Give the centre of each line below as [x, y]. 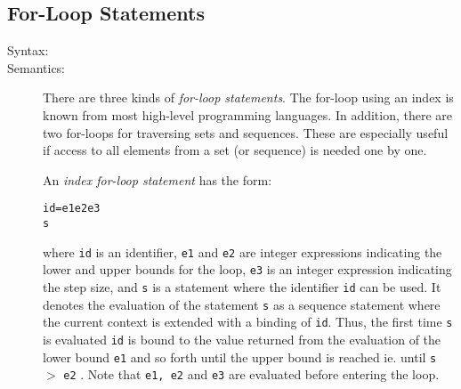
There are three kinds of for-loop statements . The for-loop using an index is [248, 97]
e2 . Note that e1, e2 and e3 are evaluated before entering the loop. [251, 374]
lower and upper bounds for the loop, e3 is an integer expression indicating [247, 269]
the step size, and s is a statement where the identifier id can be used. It [242, 286]
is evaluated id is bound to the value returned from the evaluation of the [242, 339]
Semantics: [36, 67]
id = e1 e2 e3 [72, 209]
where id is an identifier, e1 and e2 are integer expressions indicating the [243, 251]
